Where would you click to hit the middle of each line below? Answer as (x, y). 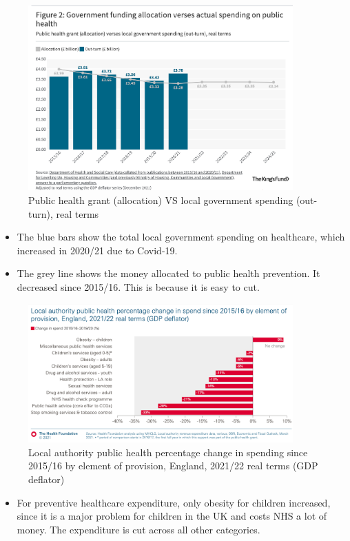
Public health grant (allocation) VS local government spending (161, 200)
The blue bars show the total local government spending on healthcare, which (181, 237)
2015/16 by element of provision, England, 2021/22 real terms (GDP (173, 466)
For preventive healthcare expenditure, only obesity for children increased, (174, 502)
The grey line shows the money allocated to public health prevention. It (168, 273)
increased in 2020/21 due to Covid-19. (97, 250)
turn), (41, 213)
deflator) (47, 479)
